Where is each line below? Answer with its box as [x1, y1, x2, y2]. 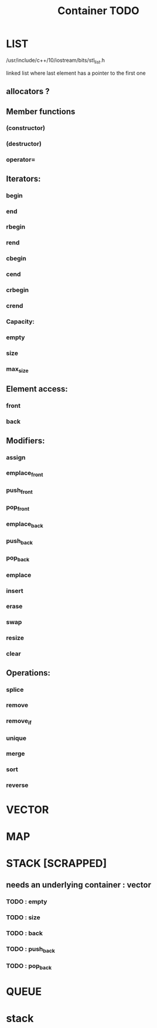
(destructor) [6, 140, 42, 148]
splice [6, 685, 24, 694]
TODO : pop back [6, 962, 52, 971]
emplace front [6, 469, 43, 478]
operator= [6, 156, 36, 164]
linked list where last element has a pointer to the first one [6, 69, 146, 76]
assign [6, 453, 26, 461]
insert [6, 587, 23, 595]
